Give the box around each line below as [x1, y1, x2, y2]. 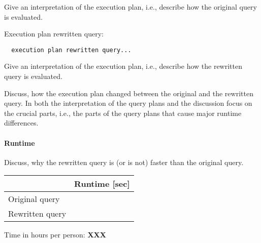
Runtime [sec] [74, 178, 130, 190]
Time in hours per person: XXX [4, 229, 106, 240]
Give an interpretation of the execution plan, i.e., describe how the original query [4, 2, 257, 12]
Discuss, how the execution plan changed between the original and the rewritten [4, 88, 253, 98]
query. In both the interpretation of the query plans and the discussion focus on [4, 98, 252, 108]
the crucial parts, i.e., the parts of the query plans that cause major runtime [4, 107, 242, 118]
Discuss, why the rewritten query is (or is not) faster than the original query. [4, 156, 244, 167]
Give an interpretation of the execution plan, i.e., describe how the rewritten [4, 61, 242, 71]
